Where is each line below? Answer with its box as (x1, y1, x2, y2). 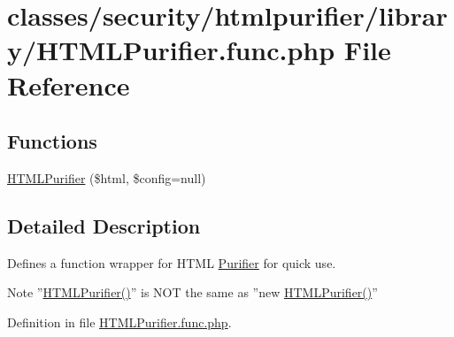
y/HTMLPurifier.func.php (7, 32, 335, 68)
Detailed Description (7, 211, 201, 239)
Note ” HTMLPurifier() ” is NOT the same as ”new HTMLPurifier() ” (7, 283, 378, 302)
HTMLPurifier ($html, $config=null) (7, 168, 206, 187)
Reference (7, 66, 130, 103)
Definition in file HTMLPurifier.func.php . (7, 312, 232, 331)
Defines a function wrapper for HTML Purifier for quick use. (7, 253, 336, 272)
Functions (7, 127, 97, 155)
